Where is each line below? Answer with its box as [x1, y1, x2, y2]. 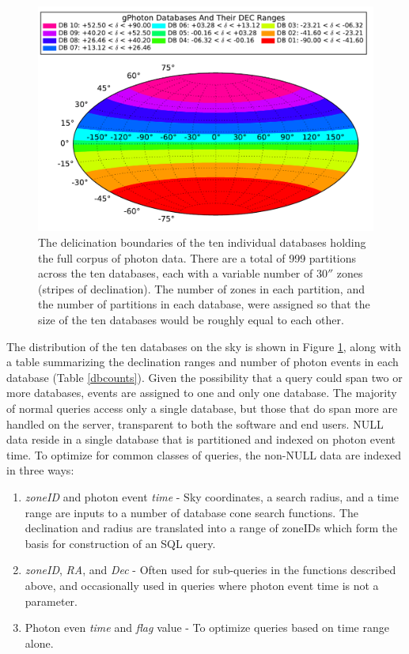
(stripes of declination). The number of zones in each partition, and [38, 280, 365, 297]
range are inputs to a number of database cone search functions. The [25, 504, 359, 520]
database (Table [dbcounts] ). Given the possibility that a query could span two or [6, 369, 403, 385]
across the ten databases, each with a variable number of [38, 265, 313, 282]
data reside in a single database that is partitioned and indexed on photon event [6, 431, 396, 448]
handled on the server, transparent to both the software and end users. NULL [6, 415, 384, 432]
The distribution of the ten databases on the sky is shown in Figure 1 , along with [6, 338, 401, 354]
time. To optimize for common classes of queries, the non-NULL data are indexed [6, 446, 401, 463]
